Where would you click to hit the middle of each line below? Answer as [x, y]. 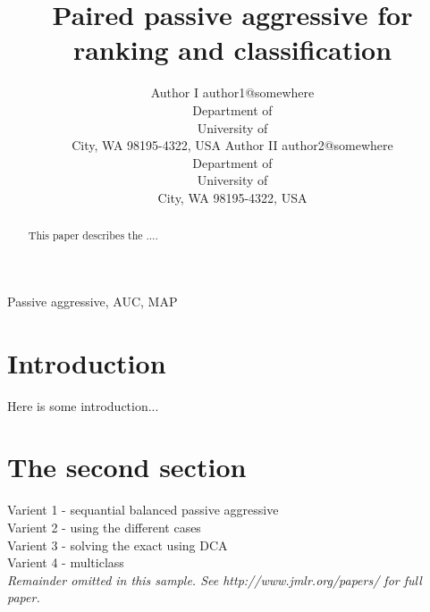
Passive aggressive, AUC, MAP [93, 301]
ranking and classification [232, 50]
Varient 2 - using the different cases [104, 527]
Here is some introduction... [83, 405]
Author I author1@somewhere [232, 92]
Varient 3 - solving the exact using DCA [118, 545]
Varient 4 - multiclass [66, 562]
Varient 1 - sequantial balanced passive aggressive [143, 510]
